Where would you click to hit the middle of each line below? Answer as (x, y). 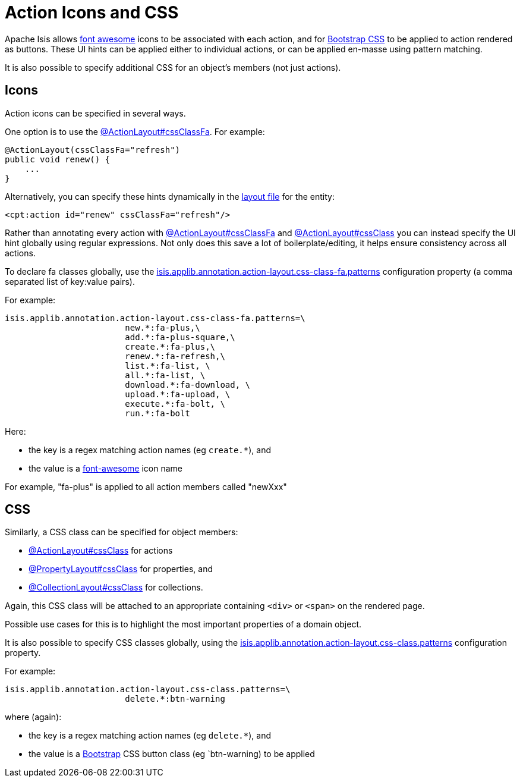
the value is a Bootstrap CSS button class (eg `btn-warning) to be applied (172, 754)
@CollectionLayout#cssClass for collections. (116, 588)
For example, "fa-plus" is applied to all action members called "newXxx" (146, 486)
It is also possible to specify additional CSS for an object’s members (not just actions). (173, 67)
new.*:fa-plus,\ (163, 327)
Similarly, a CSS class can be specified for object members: (122, 532)
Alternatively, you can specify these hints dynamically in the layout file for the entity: (170, 196)
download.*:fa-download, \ (188, 384)
